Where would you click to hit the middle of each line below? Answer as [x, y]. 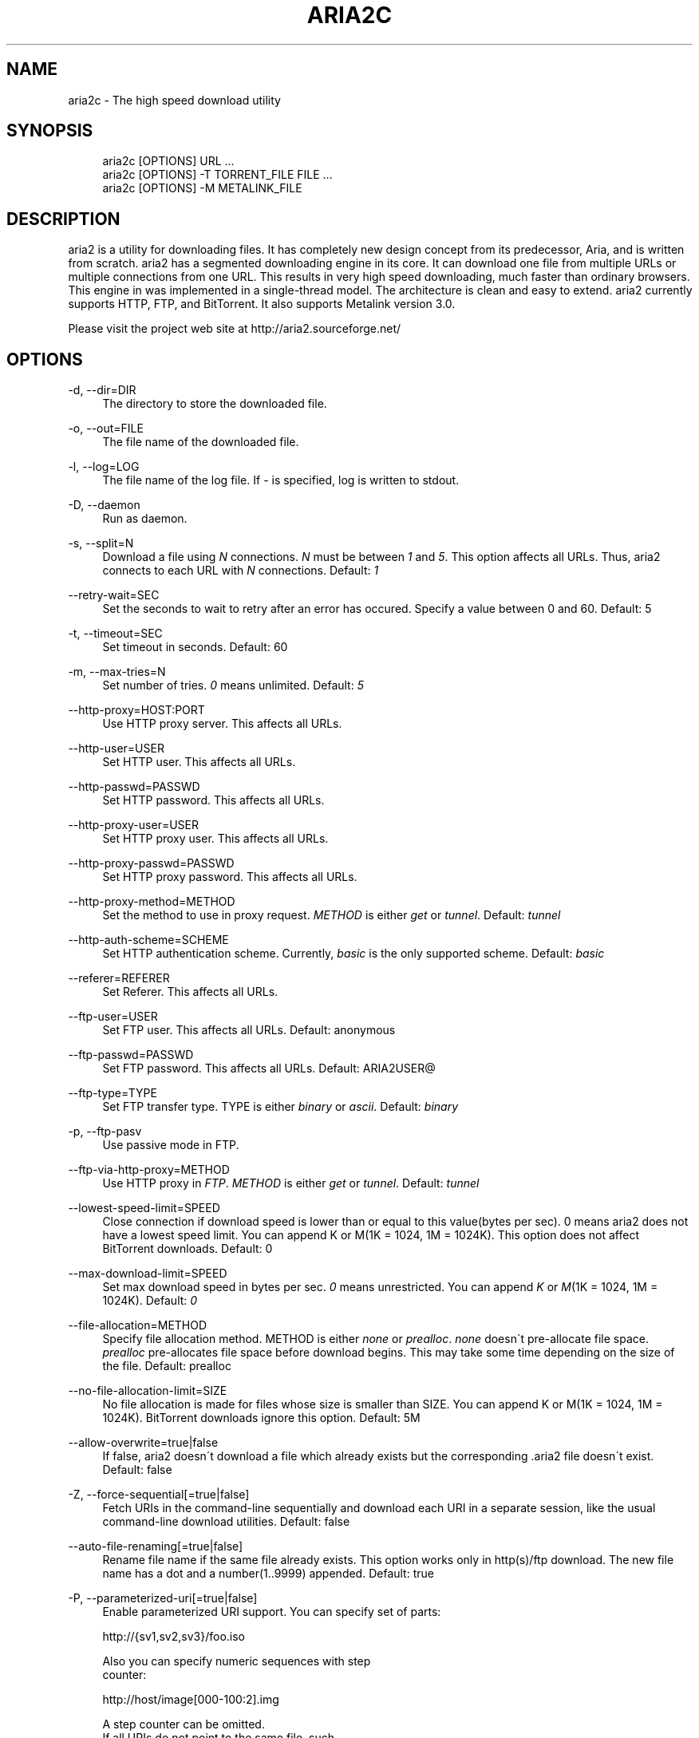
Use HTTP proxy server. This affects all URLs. [222, 724]
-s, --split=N [101, 543]
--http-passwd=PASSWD [134, 787]
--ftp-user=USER [113, 1017]
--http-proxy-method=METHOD [152, 902]
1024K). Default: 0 [150, 1301]
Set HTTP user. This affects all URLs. [199, 762]
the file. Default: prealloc [167, 1366]
